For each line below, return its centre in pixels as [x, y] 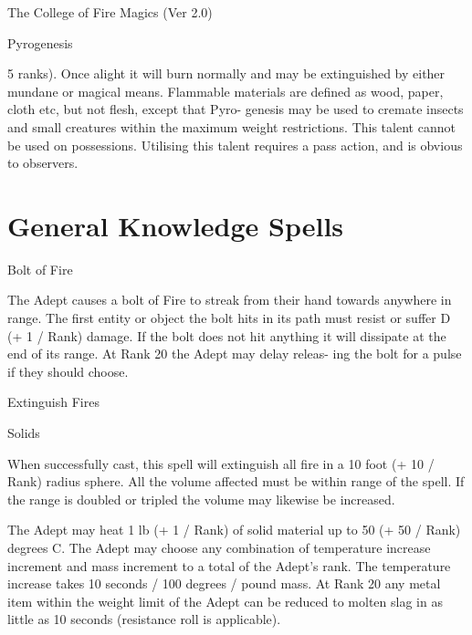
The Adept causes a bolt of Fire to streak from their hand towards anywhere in [230, 300]
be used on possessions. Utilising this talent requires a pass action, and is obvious [235, 145]
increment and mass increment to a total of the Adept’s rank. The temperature [229, 565]
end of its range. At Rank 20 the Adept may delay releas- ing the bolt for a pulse [235, 354]
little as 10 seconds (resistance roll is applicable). [144, 619]
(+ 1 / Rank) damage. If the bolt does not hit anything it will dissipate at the [227, 335]
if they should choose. [68, 371]
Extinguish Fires [53, 402]
